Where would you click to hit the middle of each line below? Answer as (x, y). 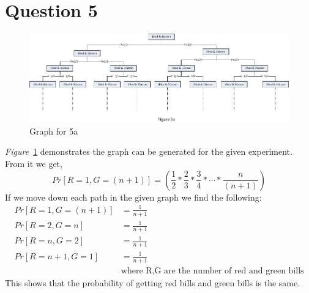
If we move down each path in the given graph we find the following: (133, 197)
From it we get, (34, 163)
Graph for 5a (54, 131)
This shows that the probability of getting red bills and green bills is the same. (153, 282)
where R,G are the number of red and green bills (212, 271)
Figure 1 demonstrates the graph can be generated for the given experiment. (149, 151)
